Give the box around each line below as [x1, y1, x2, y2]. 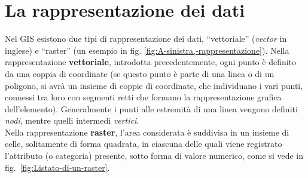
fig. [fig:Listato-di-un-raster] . [5, 161, 110, 173]
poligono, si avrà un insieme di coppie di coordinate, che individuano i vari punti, [5, 79, 303, 91]
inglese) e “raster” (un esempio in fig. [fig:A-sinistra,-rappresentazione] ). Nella [5, 44, 289, 56]
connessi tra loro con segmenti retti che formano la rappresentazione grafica [5, 91, 282, 103]
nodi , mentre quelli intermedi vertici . [5, 114, 139, 127]
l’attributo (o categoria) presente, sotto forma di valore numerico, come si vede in [5, 149, 303, 162]
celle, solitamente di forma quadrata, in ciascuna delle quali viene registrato [5, 137, 282, 150]
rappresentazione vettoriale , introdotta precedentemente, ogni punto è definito [5, 56, 297, 68]
